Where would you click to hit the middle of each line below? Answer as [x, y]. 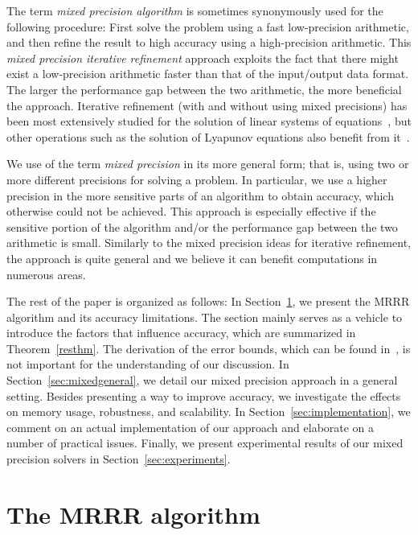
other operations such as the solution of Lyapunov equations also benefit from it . [208, 136]
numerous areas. [46, 274]
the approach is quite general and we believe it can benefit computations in [192, 258]
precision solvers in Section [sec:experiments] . [119, 459]
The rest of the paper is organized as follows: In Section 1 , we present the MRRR [208, 301]
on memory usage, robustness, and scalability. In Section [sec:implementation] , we [209, 412]
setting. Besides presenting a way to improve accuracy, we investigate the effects [204, 395]
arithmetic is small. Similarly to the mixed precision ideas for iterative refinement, [209, 243]
